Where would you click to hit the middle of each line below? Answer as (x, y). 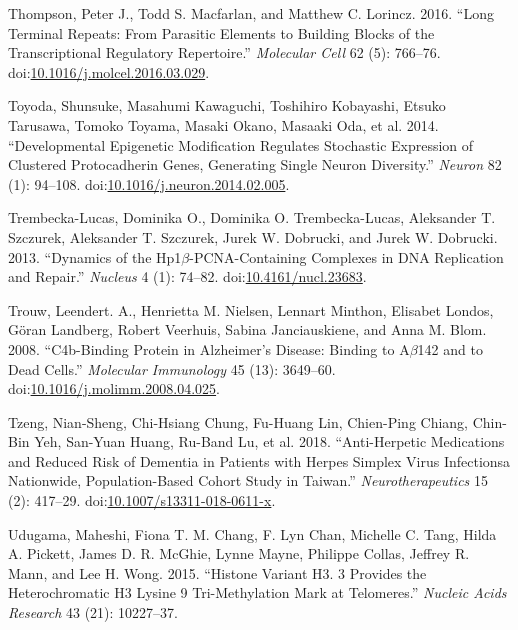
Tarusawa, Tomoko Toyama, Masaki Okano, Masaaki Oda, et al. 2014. (223, 124)
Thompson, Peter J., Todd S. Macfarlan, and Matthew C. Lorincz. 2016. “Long (251, 13)
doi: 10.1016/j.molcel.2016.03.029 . (109, 71)
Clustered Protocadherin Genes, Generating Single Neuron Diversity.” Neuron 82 (255, 164)
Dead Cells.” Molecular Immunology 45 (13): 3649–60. (172, 368)
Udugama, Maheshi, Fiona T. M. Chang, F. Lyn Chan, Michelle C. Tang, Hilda (252, 533)
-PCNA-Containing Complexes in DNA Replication (346, 256)
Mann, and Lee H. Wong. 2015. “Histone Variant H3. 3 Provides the (217, 572)
